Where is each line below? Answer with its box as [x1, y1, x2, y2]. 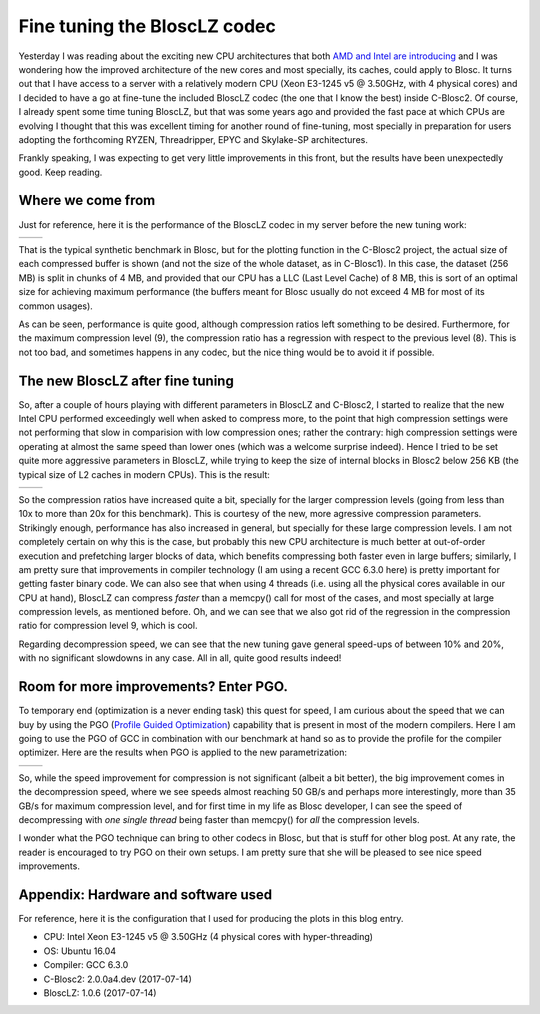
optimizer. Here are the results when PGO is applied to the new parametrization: [18, 746, 347, 759]
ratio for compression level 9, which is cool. [18, 620, 198, 632]
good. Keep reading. [18, 166, 103, 178]
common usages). [18, 300, 94, 312]
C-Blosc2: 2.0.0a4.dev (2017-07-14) [43, 973, 192, 985]
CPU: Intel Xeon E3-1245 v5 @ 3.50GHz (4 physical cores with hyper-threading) [43, 931, 374, 943]
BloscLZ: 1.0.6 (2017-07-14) [43, 986, 157, 999]
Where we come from [18, 192, 156, 209]
